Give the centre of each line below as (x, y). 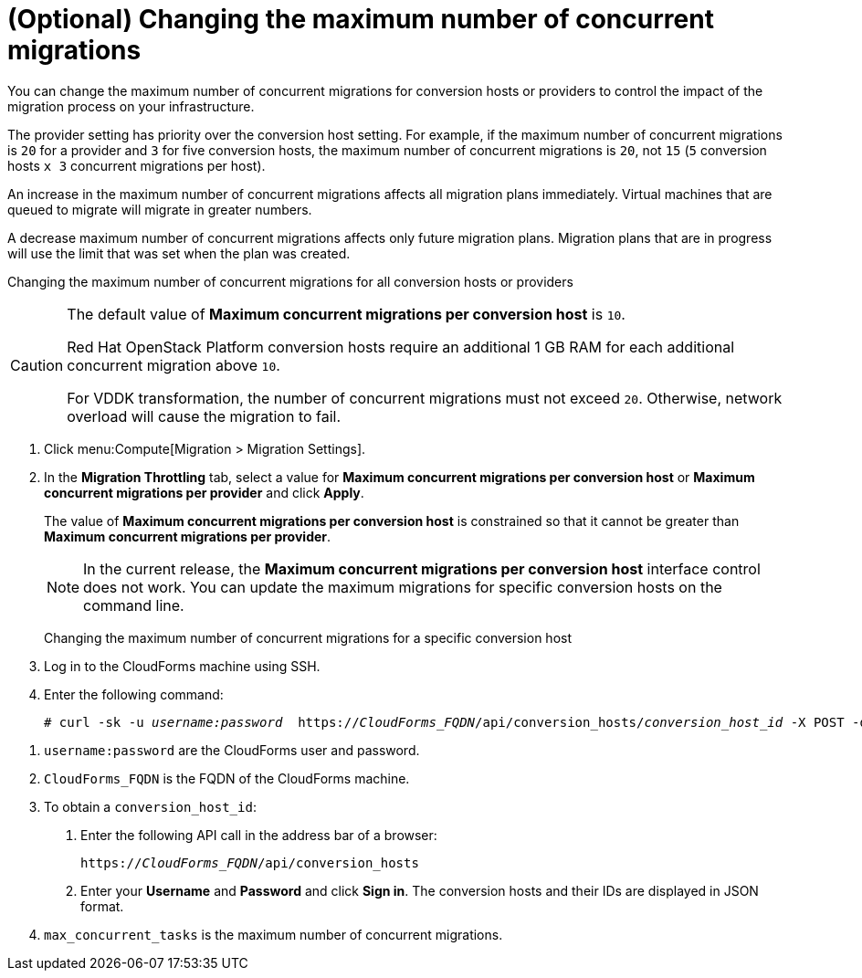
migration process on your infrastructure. (131, 106)
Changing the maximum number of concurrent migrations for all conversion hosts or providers (290, 281)
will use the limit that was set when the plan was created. (179, 253)
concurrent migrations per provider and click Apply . (204, 492)
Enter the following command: (134, 694)
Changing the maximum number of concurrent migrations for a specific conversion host (308, 637)
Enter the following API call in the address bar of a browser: (259, 835)
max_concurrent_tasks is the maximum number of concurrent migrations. (273, 934)
